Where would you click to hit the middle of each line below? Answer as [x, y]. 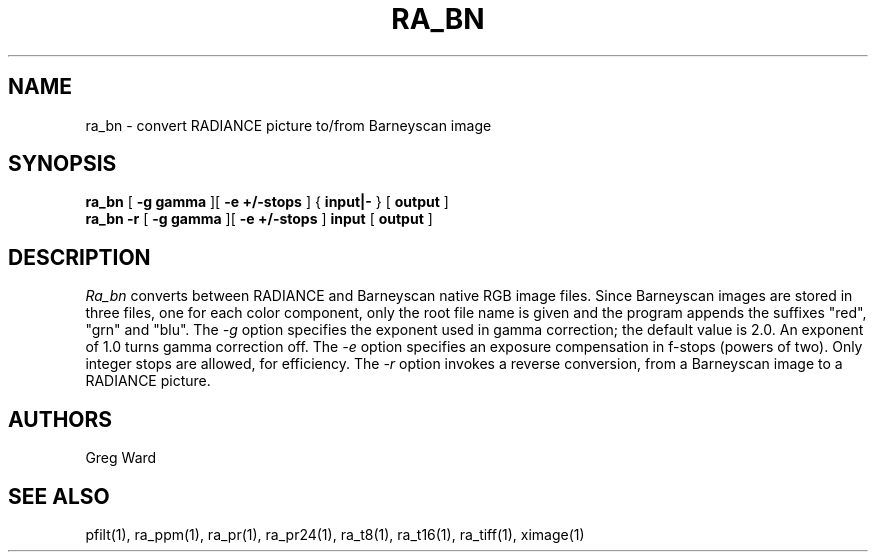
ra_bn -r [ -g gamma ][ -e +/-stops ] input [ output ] [259, 219]
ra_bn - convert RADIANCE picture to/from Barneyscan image [288, 125]
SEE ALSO [59, 496]
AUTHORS [60, 419]
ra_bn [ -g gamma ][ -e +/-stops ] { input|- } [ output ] [267, 202]
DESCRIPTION [79, 257]
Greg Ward [121, 458]
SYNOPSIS [62, 164]
